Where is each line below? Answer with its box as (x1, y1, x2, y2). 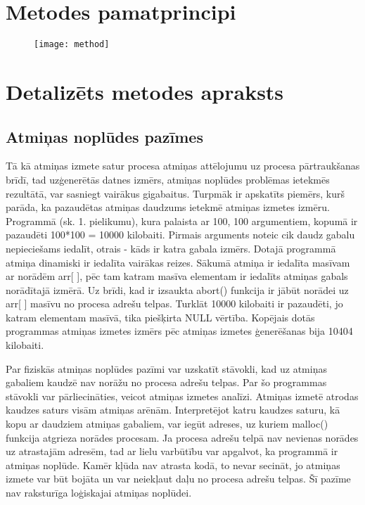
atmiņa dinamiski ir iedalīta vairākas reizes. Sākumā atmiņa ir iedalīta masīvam (6, 255, 350, 269)
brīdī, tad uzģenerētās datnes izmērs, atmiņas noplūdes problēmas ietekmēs (6, 172, 330, 186)
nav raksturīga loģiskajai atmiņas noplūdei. (6, 485, 192, 500)
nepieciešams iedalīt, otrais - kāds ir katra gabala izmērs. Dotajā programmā (6, 241, 336, 255)
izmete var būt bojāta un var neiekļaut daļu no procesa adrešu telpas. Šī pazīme (6, 471, 351, 486)
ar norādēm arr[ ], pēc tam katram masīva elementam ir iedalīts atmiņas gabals (6, 269, 348, 283)
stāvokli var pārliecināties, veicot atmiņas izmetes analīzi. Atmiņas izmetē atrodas (6, 388, 359, 403)
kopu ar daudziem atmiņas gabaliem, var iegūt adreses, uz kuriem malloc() (6, 416, 328, 431)
